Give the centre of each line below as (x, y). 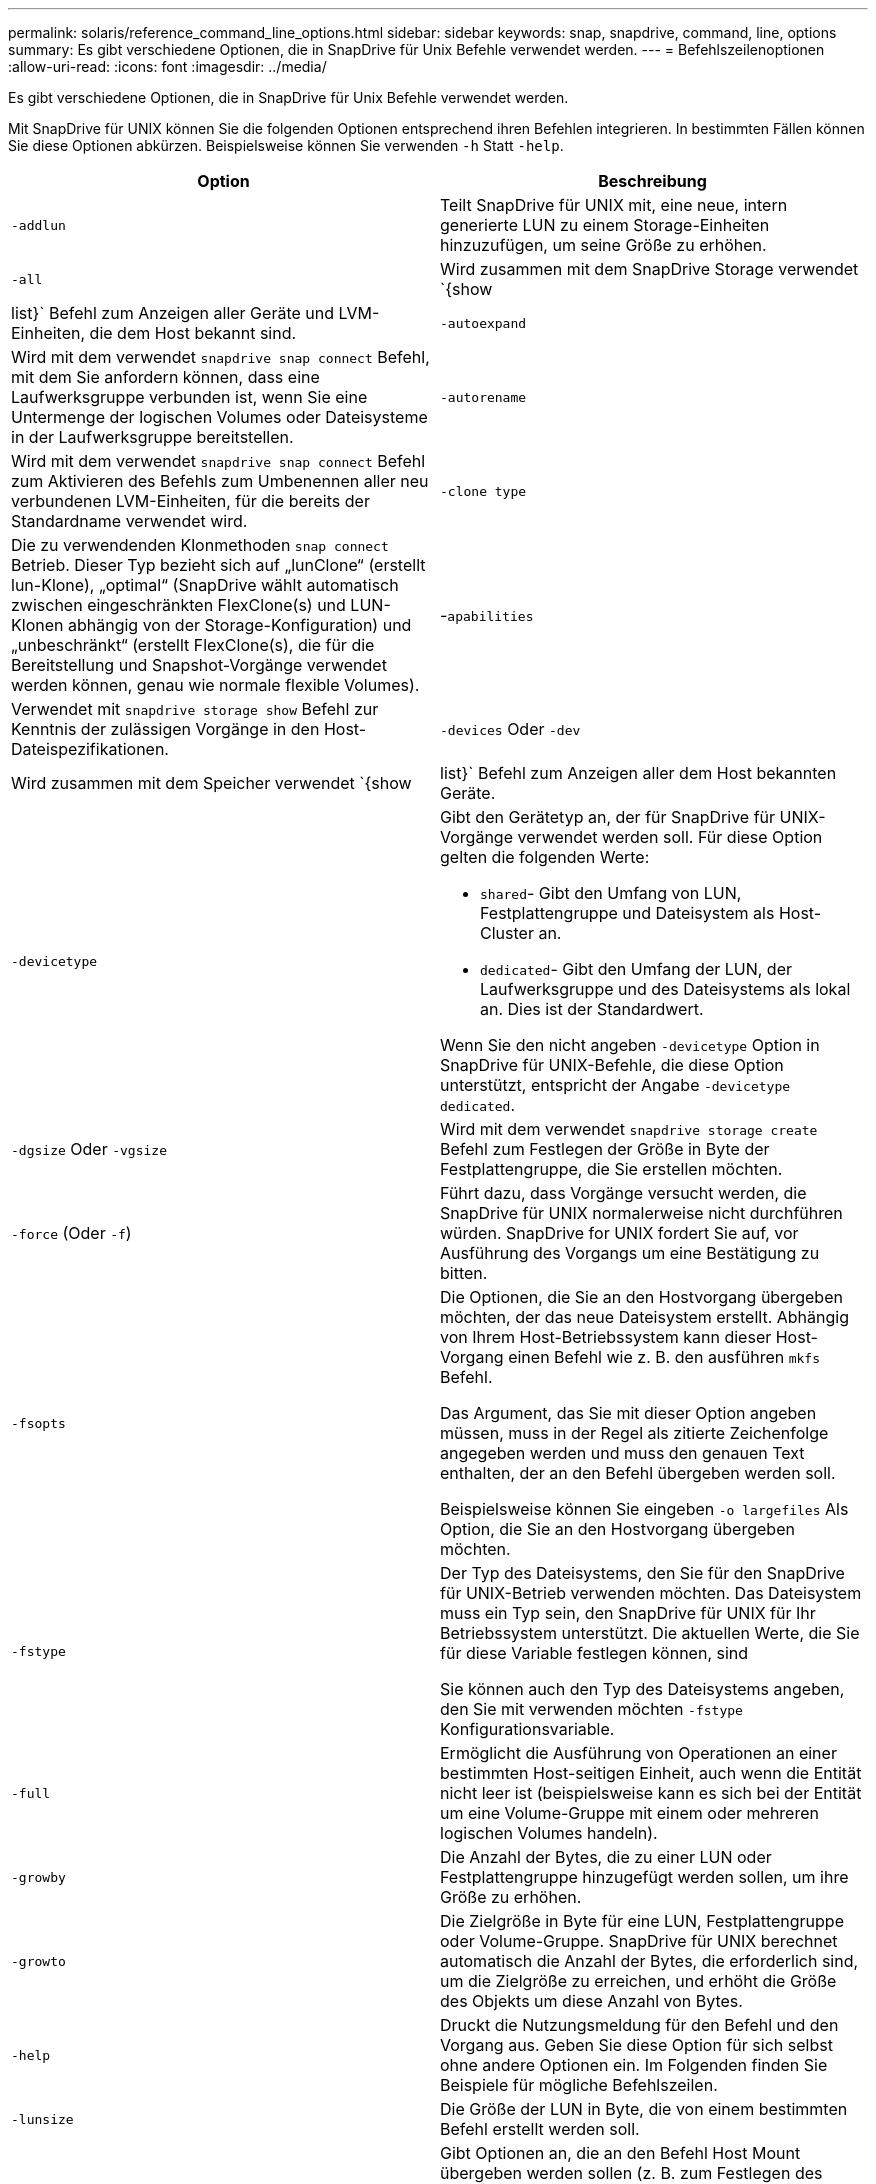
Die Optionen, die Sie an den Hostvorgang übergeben (641, 1297)
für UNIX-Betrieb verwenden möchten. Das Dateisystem (651, 1593)
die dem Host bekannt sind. (193, 333)
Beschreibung (652, 181)
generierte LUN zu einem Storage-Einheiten (605, 225)
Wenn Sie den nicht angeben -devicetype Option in (630, 1045)
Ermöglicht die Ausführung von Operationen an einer (638, 1753)
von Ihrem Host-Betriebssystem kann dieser (606, 1337)
